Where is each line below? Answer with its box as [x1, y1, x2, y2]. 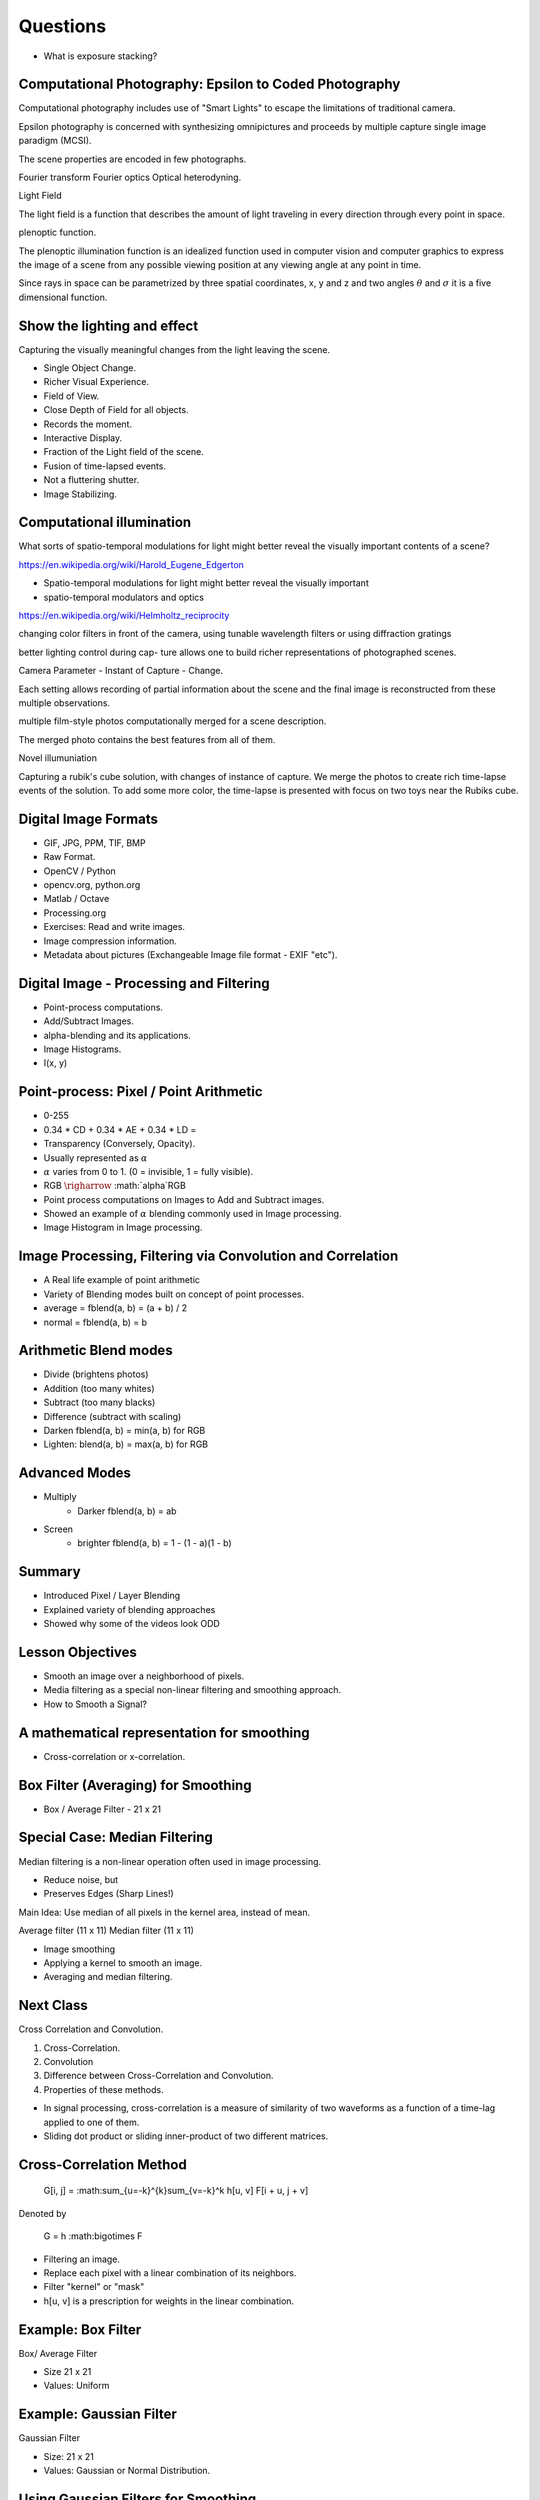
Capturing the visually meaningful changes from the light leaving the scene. [18, 343, 331, 355]
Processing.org [43, 906, 107, 919]
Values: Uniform [43, 2380, 110, 2392]
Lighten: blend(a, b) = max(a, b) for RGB [43, 1438, 209, 1450]
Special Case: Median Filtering [18, 1829, 214, 1846]
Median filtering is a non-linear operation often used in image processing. [18, 1855, 322, 1867]
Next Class [18, 1997, 89, 2014]
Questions [18, 15, 107, 37]
